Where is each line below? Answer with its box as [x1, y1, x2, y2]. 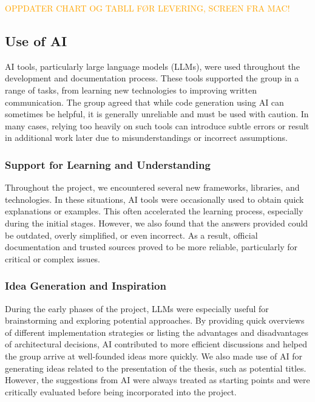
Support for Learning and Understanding [5, 157, 211, 172]
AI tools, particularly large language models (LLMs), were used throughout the [5, 60, 300, 72]
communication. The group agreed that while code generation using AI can [5, 95, 284, 108]
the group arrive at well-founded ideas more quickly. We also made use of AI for [5, 349, 303, 362]
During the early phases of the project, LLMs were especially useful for [5, 302, 269, 315]
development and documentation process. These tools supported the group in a [5, 72, 299, 84]
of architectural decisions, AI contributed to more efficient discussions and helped [5, 338, 307, 350]
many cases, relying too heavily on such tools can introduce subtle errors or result [5, 119, 310, 132]
